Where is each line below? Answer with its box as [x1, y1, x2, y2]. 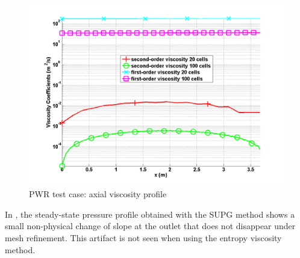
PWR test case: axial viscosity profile [29, 188, 167, 200]
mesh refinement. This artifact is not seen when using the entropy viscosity [5, 231, 282, 244]
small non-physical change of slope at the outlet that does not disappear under [5, 220, 296, 232]
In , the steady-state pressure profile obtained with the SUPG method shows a [5, 207, 295, 220]
